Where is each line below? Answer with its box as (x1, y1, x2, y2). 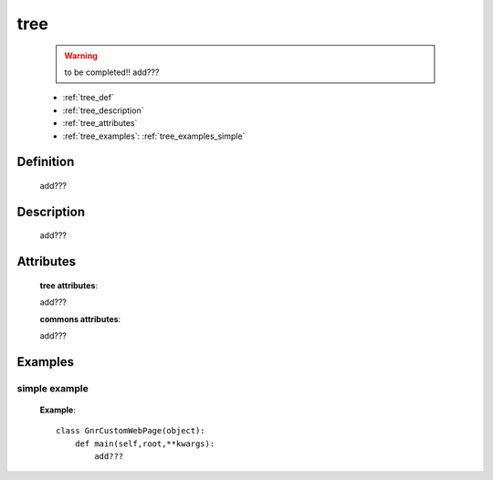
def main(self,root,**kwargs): (74, 438, 215, 449)
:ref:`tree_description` (62, 105, 144, 116)
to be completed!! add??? (64, 67, 160, 78)
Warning (64, 50, 98, 61)
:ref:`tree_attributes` (62, 118, 138, 129)
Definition (16, 154, 75, 170)
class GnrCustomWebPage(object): (56, 425, 205, 436)
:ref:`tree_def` (62, 92, 114, 103)
